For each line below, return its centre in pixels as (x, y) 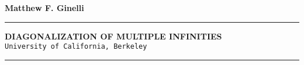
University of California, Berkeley (76, 47)
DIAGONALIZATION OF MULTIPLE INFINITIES (113, 36)
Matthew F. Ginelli (44, 8)
